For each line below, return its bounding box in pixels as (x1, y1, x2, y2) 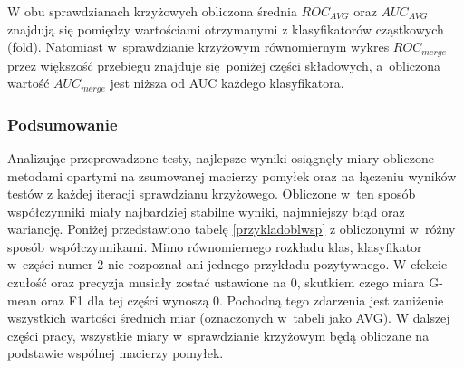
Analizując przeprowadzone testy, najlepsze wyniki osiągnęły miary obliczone (7, 148, 434, 167)
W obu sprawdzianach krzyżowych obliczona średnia (7, 2, 297, 20)
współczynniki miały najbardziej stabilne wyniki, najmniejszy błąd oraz (7, 201, 405, 220)
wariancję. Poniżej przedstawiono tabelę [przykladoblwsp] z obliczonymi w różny (7, 219, 456, 238)
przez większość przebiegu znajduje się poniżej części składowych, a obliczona (7, 55, 440, 74)
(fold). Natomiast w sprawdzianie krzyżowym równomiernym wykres (7, 37, 390, 56)
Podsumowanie (7, 112, 118, 135)
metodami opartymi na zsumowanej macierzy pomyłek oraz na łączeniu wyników (7, 166, 457, 185)
